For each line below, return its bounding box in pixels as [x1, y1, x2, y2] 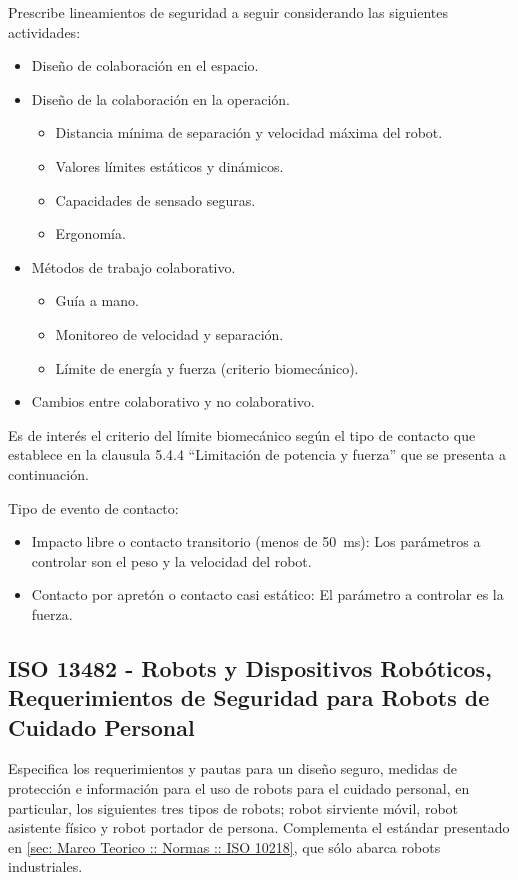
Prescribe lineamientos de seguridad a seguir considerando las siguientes [8, 2, 449, 22]
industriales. [8, 856, 83, 877]
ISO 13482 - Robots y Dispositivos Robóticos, [8, 652, 492, 683]
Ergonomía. [55, 223, 126, 244]
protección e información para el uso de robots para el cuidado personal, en [8, 778, 470, 799]
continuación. [8, 463, 89, 484]
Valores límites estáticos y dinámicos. [55, 155, 284, 176]
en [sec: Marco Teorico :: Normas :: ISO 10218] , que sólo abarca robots [8, 836, 441, 857]
